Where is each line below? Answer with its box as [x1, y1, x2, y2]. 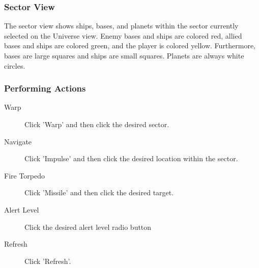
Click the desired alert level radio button [24, 221, 152, 232]
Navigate [4, 136, 32, 146]
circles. [4, 60, 25, 71]
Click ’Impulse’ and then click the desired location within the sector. [24, 153, 238, 164]
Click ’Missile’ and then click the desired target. [24, 187, 174, 198]
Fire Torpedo [4, 170, 45, 181]
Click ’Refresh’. [24, 255, 71, 266]
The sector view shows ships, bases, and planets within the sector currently [4, 20, 239, 31]
